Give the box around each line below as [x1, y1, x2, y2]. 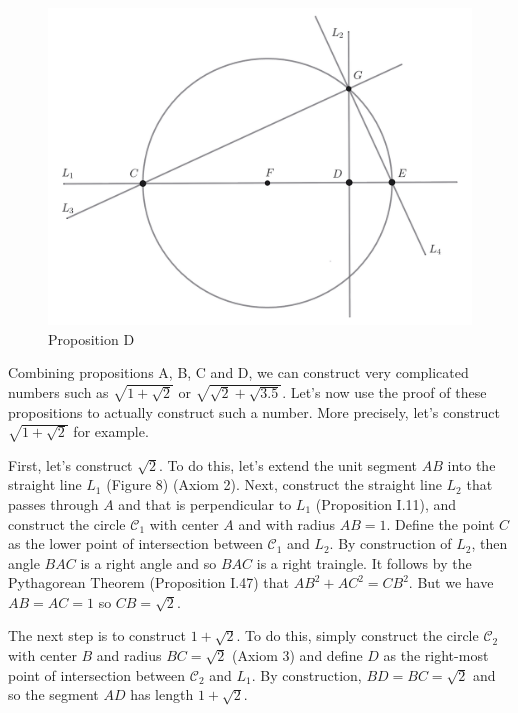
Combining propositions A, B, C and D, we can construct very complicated [8, 362, 469, 383]
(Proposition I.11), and [315, 493, 457, 514]
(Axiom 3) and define [231, 645, 363, 666]
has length [130, 684, 194, 705]
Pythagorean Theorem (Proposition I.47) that [8, 572, 290, 593]
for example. [73, 421, 149, 442]
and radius [96, 645, 162, 666]
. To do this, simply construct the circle [236, 625, 479, 646]
